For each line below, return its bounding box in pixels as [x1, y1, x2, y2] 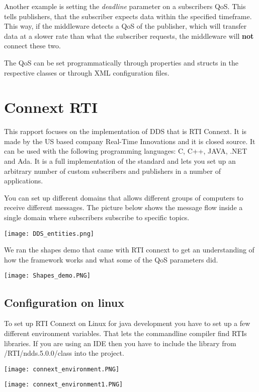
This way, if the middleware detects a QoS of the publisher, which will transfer [4, 21, 247, 31]
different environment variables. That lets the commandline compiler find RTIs [4, 328, 247, 338]
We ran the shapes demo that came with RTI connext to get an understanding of [4, 244, 254, 255]
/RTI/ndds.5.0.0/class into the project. [4, 348, 124, 358]
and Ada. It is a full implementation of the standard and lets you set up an [4, 156, 236, 166]
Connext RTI [4, 97, 98, 117]
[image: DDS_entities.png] [4, 230, 94, 237]
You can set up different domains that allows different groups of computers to [4, 192, 243, 203]
